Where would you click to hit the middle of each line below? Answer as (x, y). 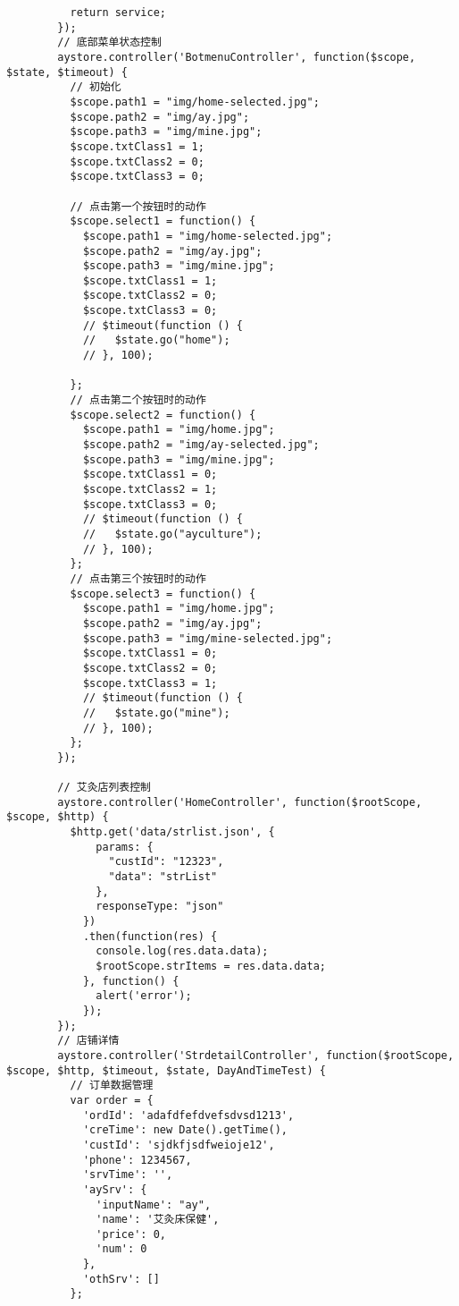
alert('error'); (144, 996)
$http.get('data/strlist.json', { (172, 832)
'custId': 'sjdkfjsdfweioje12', (179, 1145)
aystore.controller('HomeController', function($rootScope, (240, 802)
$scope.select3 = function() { (163, 594)
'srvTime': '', (128, 1175)
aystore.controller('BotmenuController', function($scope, (237, 57)
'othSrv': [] (121, 1279)
